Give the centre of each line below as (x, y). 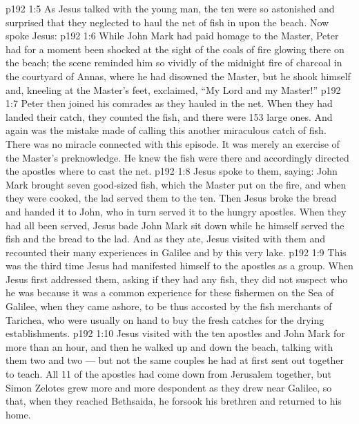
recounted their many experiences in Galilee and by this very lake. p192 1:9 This (176, 252)
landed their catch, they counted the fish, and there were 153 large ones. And (169, 116)
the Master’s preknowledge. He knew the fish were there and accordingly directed (177, 157)
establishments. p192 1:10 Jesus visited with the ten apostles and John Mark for (175, 333)
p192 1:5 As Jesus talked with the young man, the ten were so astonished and (170, 8)
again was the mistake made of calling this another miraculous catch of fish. (166, 130)
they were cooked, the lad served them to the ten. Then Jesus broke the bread (171, 198)
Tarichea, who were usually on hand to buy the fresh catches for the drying (165, 319)
